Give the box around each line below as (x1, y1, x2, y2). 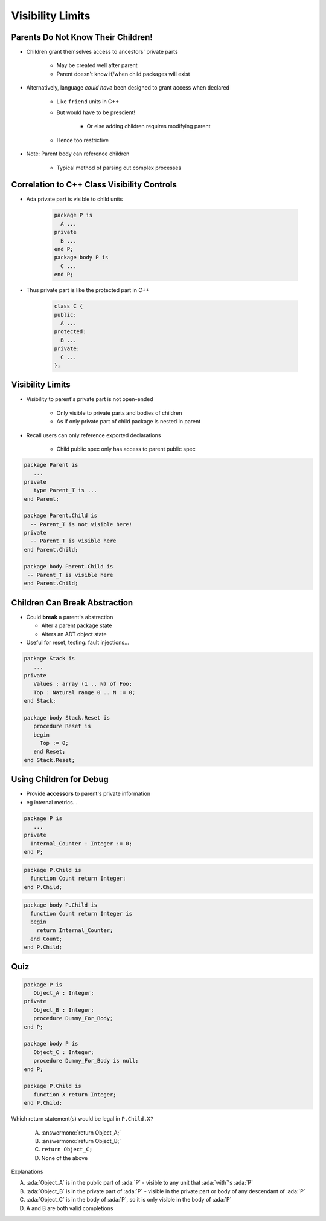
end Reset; (33, 748, 66, 755)
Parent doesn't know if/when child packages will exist (56, 70, 190, 77)
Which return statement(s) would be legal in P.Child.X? (11, 1115, 154, 1122)
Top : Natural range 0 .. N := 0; (33, 689, 136, 695)
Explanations (11, 1168, 43, 1176)
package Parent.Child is (24, 512, 98, 519)
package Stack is (24, 655, 75, 662)
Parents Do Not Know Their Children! (11, 32, 153, 42)
